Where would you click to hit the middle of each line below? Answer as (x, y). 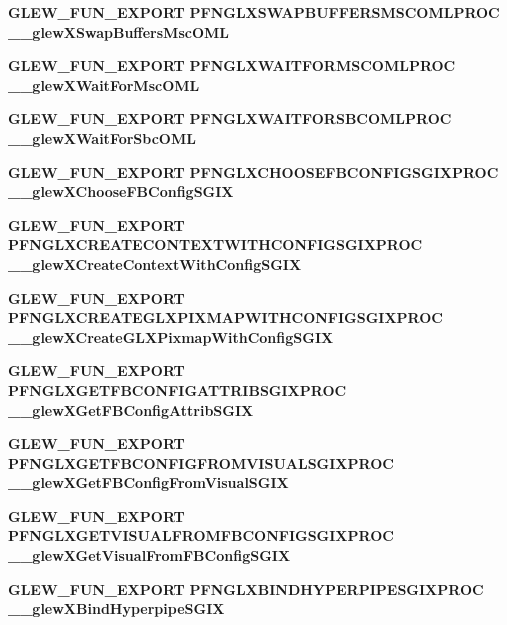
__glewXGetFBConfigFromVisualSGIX (148, 482)
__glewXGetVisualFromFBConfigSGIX (149, 555)
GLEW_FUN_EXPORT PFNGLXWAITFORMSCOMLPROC (232, 65)
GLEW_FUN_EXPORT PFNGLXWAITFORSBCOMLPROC (230, 118)
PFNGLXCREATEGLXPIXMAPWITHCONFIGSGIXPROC (225, 317)
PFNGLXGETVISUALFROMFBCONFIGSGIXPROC (201, 535)
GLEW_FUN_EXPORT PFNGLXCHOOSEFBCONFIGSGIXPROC (253, 171)
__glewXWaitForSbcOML (102, 137)
